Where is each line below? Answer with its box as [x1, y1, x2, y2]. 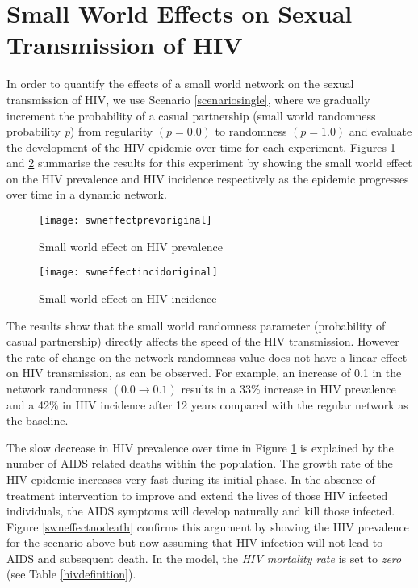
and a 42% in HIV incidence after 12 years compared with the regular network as [6, 396, 408, 413]
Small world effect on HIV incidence [39, 289, 217, 306]
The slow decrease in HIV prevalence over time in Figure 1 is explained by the [6, 439, 394, 456]
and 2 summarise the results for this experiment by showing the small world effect [6, 154, 412, 171]
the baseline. [6, 412, 69, 429]
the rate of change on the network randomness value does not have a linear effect [6, 348, 408, 365]
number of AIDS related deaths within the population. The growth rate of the [6, 455, 393, 472]
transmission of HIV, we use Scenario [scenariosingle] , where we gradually [6, 90, 370, 107]
